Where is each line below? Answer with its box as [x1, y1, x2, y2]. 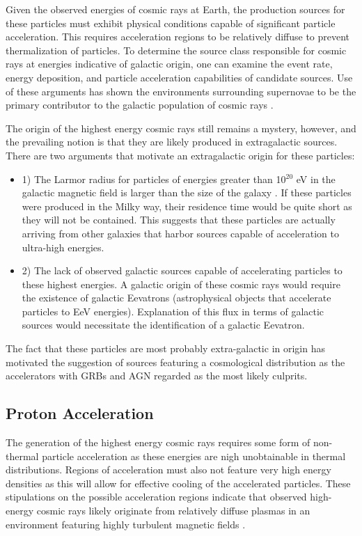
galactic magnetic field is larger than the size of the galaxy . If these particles [22, 185, 352, 200]
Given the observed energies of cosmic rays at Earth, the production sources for [6, 2, 345, 16]
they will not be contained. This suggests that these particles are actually [22, 212, 336, 227]
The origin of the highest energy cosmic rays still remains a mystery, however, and [6, 120, 356, 135]
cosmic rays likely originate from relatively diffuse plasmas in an [36, 503, 310, 518]
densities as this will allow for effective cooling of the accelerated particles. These [6, 475, 351, 490]
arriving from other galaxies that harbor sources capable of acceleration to [22, 226, 339, 240]
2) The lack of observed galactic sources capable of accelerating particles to [22, 263, 343, 278]
